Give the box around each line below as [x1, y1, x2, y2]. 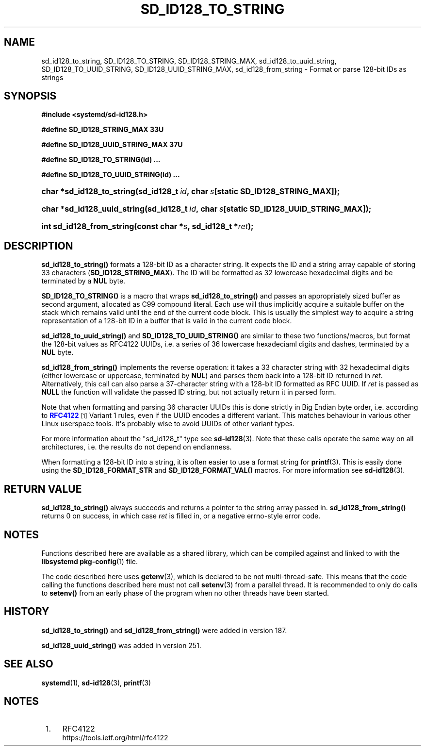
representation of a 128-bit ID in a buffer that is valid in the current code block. [41, 317, 292, 325]
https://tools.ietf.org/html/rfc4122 [62, 733, 168, 742]
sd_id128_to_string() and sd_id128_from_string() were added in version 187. [41, 626, 287, 634]
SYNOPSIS [4, 90, 57, 102]
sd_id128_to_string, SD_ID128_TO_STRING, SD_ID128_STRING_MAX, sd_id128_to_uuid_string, [41, 56, 337, 65]
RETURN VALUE [4, 483, 82, 495]
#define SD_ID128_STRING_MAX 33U [41, 125, 164, 134]
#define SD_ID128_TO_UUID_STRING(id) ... [41, 170, 180, 179]
